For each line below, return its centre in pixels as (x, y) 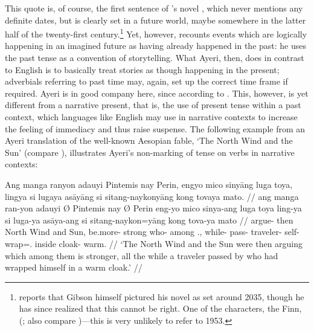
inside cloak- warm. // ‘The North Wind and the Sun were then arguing (169, 243)
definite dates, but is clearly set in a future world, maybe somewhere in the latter (155, 20)
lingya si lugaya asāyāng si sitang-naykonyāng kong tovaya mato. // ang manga (152, 196)
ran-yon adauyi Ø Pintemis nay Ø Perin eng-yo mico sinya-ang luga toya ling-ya (153, 208)
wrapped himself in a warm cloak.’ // (74, 267)
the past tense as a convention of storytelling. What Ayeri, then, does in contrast (155, 58)
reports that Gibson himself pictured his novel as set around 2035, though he (162, 296)
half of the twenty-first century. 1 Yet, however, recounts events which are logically (156, 33)
